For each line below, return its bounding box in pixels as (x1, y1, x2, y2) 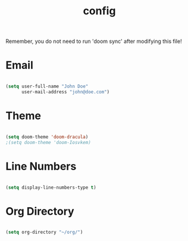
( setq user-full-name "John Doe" (5, 83, 89, 90)
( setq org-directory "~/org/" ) (5, 229, 83, 236)
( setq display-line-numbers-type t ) (5, 184, 96, 190)
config (83, 4, 116, 18)
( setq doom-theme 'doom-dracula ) (5, 134, 89, 140)
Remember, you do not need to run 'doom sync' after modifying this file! (5, 37, 182, 45)
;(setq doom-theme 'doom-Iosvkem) (5, 139, 92, 145)
